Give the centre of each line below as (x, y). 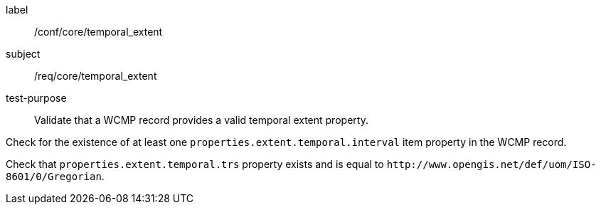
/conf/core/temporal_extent (99, 32)
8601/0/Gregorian (54, 177)
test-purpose (36, 98)
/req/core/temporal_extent (96, 76)
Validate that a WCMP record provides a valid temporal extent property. (201, 120)
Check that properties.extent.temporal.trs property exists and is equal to (195, 164)
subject (23, 54)
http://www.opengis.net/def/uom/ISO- (491, 164)
